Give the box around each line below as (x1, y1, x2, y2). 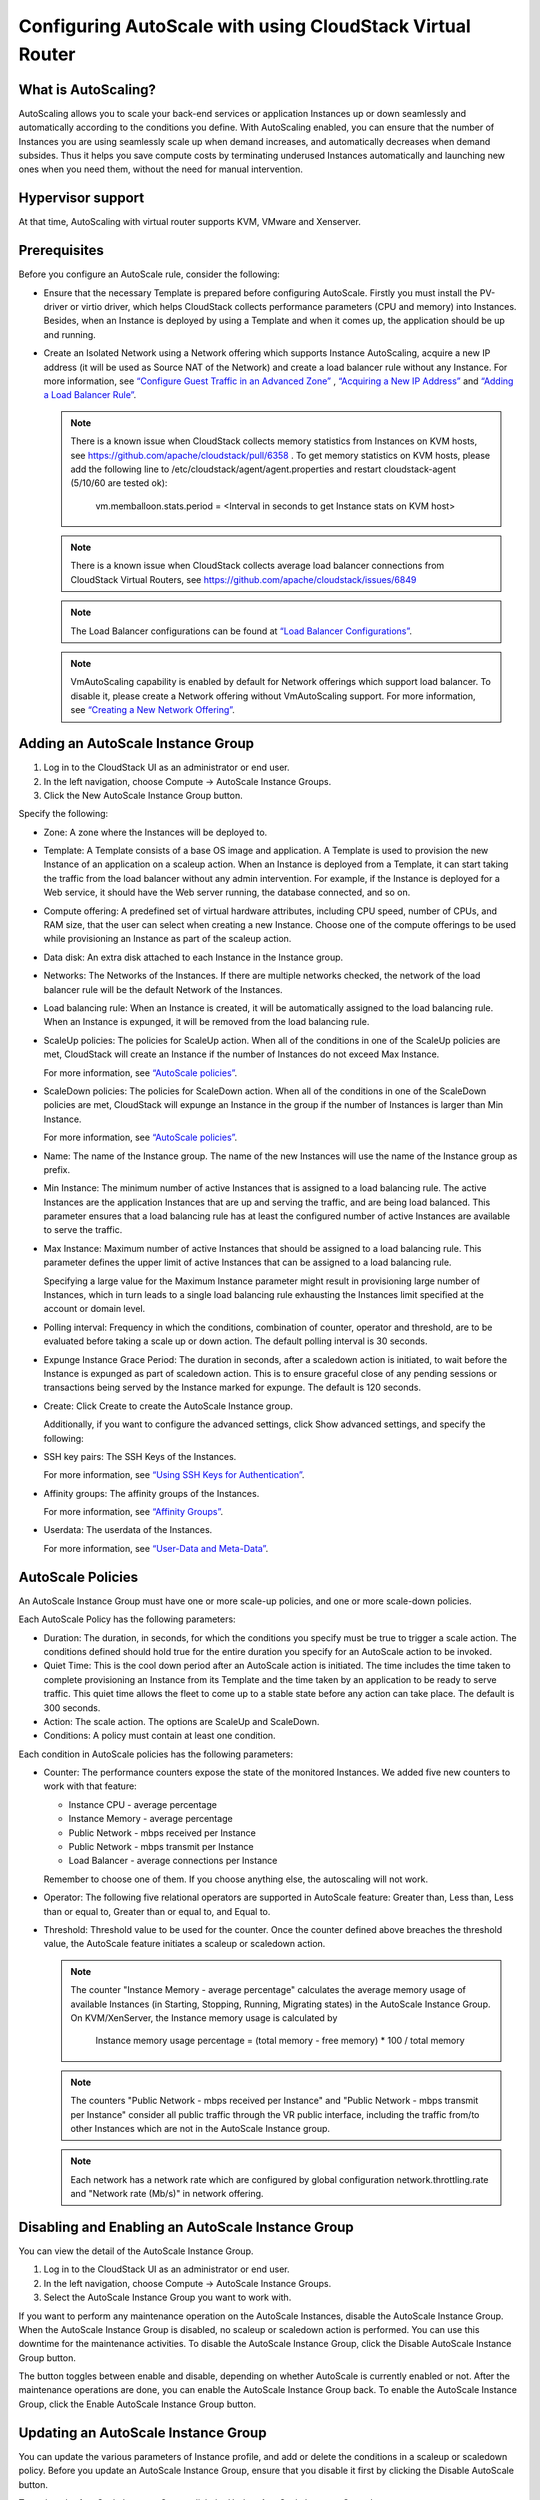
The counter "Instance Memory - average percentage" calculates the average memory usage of (70, 1984, 467, 1996)
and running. (43, 328, 97, 340)
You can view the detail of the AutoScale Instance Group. (18, 2245, 254, 2257)
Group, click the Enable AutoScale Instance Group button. (18, 2398, 257, 2410)
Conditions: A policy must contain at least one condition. (43, 1730, 276, 1742)
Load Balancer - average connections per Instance (68, 1855, 278, 1867)
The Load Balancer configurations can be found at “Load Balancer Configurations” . (70, 625, 413, 637)
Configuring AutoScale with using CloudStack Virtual (18, 15, 472, 37)
